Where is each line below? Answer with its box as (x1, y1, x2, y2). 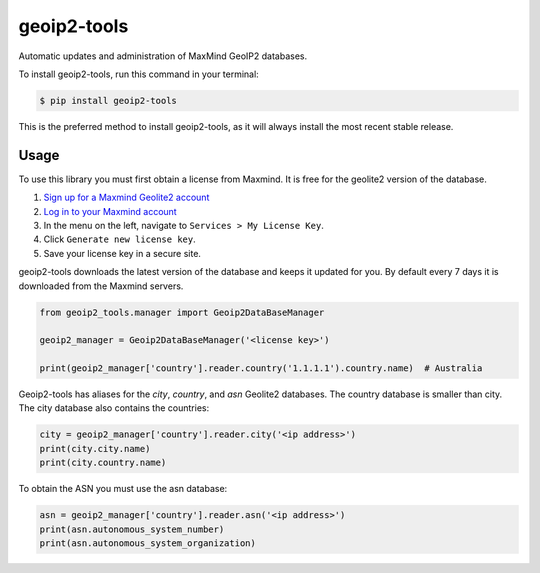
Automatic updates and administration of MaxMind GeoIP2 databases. (18, 50, 308, 62)
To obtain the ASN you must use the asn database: (18, 483, 228, 495)
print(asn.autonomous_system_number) (39, 523, 225, 535)
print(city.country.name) (39, 457, 167, 469)
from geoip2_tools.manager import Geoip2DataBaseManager (39, 306, 325, 318)
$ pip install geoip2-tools (39, 95, 177, 106)
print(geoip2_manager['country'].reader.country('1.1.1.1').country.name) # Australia (39, 363, 483, 374)
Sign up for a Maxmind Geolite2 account (43, 191, 210, 204)
